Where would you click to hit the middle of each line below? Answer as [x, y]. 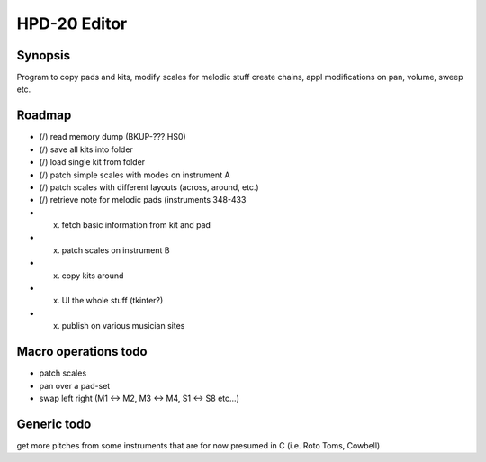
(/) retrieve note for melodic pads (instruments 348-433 [143, 200]
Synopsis [44, 55]
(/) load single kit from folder [92, 162]
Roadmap [44, 116]
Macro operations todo [82, 352]
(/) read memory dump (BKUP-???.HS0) [112, 137]
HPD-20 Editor [72, 23]
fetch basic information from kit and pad [136, 225]
